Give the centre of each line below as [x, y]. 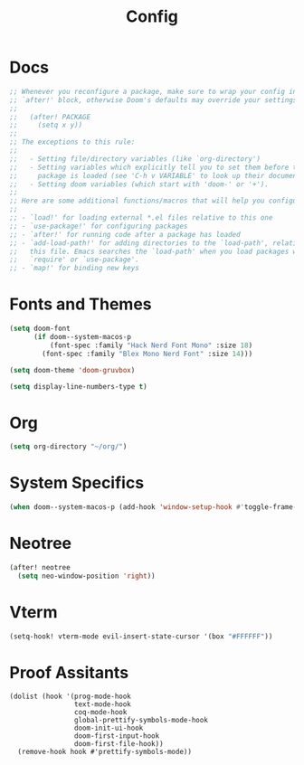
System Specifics [77, 483]
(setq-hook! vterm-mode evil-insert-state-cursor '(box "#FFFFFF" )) [141, 636]
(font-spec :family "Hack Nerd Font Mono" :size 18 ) [151, 345]
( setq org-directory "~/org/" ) [68, 447]
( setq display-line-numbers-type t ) [78, 386]
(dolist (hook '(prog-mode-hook [70, 697]
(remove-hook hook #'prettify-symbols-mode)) [105, 752]
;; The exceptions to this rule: [72, 142]
